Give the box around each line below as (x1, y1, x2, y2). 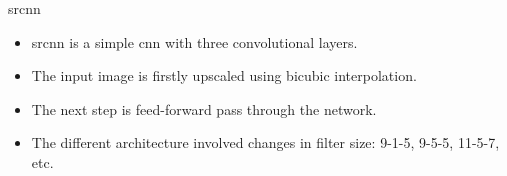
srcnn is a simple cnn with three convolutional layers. (31, 31, 358, 52)
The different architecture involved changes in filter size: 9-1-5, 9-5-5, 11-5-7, (31, 132, 500, 153)
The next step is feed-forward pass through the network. (31, 98, 377, 119)
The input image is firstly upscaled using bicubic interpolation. (31, 65, 417, 86)
